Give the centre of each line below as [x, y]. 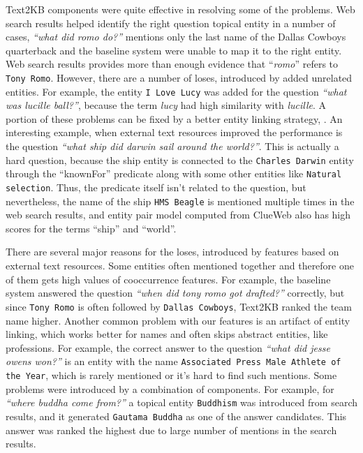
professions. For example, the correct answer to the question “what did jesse [168, 347]
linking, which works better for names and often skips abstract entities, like [167, 334]
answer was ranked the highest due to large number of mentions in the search [171, 430]
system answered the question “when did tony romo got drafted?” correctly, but [175, 293]
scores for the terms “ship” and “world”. [91, 228]
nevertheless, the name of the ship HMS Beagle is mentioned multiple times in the [180, 201]
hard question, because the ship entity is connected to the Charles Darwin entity [180, 159]
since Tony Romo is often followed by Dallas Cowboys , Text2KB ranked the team [179, 306]
